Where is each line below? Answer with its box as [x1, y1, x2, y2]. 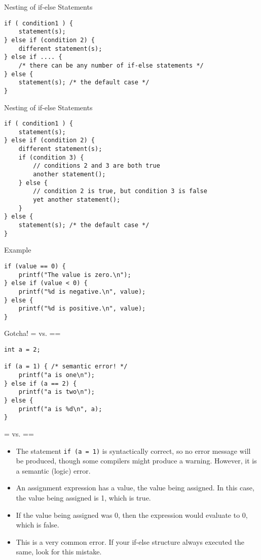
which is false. [16, 519, 59, 530]
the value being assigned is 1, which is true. [16, 492, 151, 503]
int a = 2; [4, 346, 41, 354]
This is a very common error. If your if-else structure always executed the [16, 536, 244, 547]
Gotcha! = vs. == [4, 328, 61, 338]
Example [4, 244, 31, 255]
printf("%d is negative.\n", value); [18, 288, 146, 295]
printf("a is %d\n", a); [18, 405, 102, 413]
